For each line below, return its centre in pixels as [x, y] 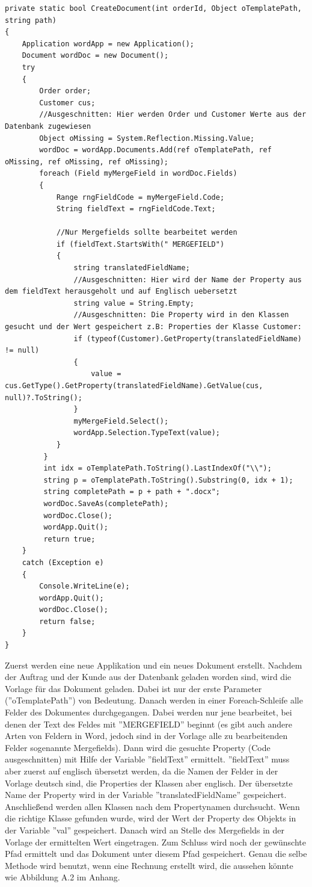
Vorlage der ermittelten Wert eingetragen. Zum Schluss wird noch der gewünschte [155, 842]
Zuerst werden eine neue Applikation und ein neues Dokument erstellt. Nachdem [154, 665]
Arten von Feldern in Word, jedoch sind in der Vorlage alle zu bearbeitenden [146, 736]
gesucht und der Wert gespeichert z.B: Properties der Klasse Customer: [153, 327]
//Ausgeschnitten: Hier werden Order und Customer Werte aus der [173, 115]
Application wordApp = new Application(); [108, 44]
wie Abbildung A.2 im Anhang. [63, 877]
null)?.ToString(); [44, 397]
